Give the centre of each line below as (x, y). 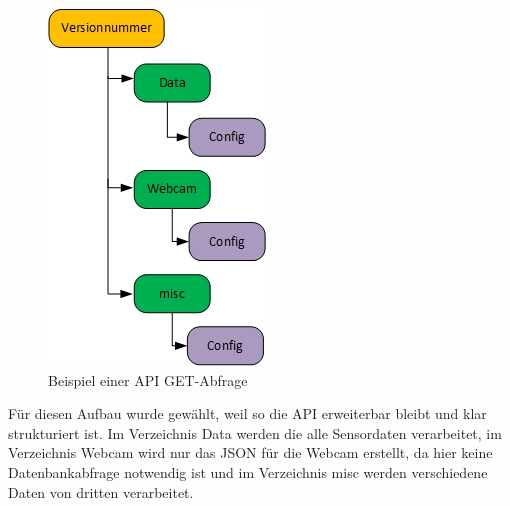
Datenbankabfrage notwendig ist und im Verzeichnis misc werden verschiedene (248, 471)
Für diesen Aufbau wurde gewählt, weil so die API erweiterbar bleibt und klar (247, 413)
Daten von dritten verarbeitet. (101, 491)
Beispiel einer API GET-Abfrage (148, 379)
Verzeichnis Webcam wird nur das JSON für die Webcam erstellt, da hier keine (250, 452)
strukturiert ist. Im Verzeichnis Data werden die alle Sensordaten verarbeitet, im (255, 432)
